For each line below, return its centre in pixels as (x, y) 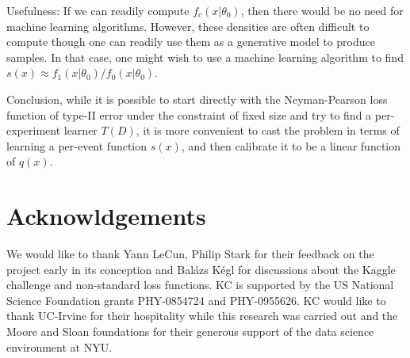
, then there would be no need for (322, 10)
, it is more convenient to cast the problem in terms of (268, 130)
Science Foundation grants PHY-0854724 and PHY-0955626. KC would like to (196, 300)
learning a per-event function (77, 145)
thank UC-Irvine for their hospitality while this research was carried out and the (202, 316)
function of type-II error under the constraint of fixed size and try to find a (189, 114)
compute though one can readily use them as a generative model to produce (191, 42)
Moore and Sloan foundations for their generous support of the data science (190, 331)
